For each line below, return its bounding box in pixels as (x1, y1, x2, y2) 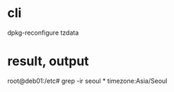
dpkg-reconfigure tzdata (7, 28, 79, 37)
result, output (7, 53, 90, 69)
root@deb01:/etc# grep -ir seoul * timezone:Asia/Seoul (7, 76, 168, 85)
